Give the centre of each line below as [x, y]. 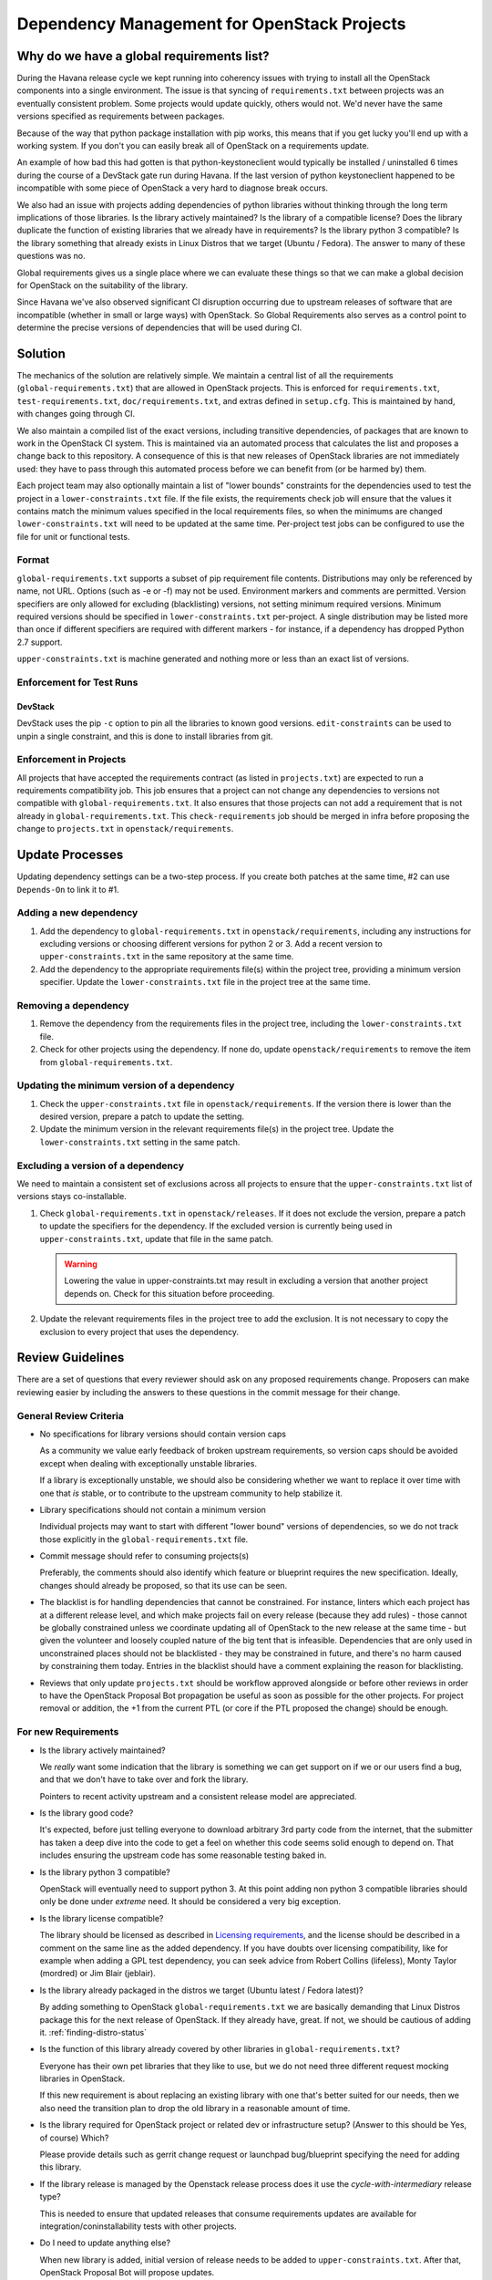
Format [33, 560]
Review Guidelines [71, 1358]
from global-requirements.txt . [106, 1062]
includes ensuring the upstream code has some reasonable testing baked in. [183, 1855]
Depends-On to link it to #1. [68, 889]
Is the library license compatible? [102, 1918]
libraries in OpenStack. [82, 2078]
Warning [81, 1264]
